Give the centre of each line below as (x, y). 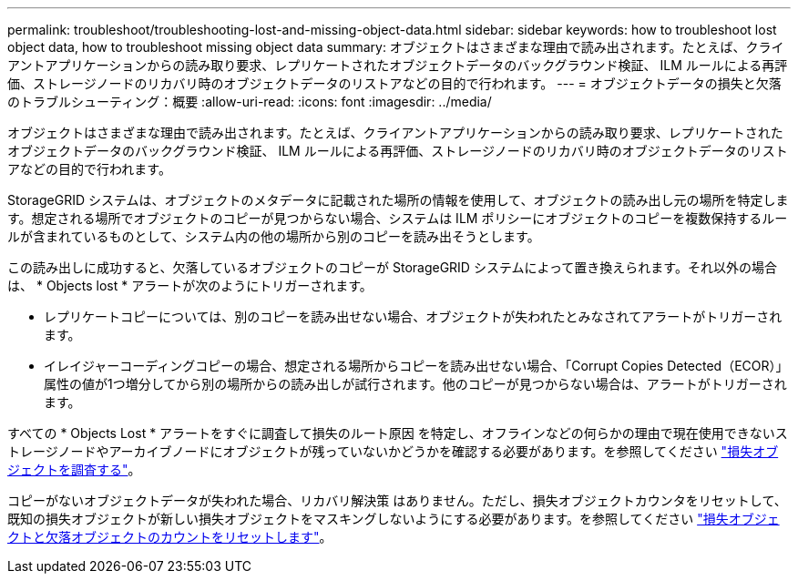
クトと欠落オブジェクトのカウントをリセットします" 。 (170, 537)
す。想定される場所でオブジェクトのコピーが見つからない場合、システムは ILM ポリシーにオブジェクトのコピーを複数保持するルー (398, 218)
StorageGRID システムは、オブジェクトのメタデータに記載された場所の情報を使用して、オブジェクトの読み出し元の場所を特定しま (398, 200)
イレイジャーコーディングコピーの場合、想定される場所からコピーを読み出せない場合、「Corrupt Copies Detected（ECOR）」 (416, 366)
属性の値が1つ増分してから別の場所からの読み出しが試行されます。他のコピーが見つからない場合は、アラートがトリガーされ (415, 384)
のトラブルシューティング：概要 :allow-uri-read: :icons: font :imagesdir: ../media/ (250, 102)
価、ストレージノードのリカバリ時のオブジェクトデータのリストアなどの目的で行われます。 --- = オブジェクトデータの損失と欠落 (394, 83)
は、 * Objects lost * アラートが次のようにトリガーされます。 (190, 285)
